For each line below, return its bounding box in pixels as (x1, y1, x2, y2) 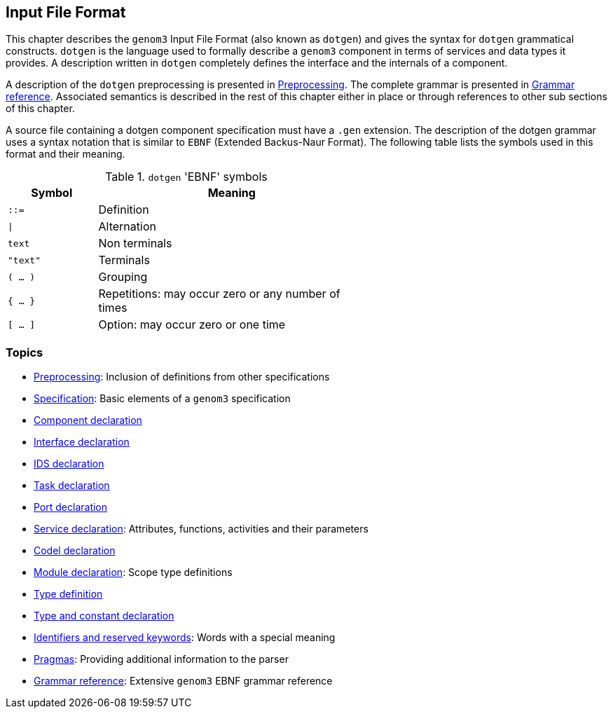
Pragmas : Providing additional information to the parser (34, 653, 289, 666)
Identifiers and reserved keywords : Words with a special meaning (34, 631, 336, 644)
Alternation (98, 219, 156, 234)
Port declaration (34, 501, 108, 514)
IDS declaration (34, 458, 104, 470)
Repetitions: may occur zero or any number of (98, 287, 340, 301)
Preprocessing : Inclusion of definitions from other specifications (34, 371, 330, 383)
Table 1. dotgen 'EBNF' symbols (105, 170, 268, 184)
